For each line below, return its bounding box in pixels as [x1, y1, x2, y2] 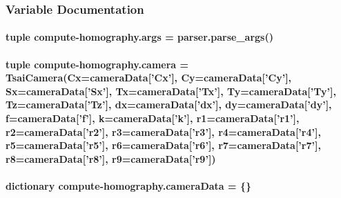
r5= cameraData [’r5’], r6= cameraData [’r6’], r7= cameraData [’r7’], [6, 138, 321, 152]
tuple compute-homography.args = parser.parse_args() [6, 30, 273, 44]
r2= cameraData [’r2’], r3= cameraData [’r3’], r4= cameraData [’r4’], [6, 124, 321, 139]
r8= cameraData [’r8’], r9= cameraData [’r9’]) [6, 151, 216, 166]
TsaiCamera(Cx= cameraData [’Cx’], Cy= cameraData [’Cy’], [6, 70, 292, 85]
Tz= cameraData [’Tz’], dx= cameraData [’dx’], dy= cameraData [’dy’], [6, 97, 332, 112]
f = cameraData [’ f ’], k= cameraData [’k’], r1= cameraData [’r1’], [6, 111, 300, 125]
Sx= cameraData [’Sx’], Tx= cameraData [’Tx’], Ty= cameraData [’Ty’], [6, 83, 336, 98]
